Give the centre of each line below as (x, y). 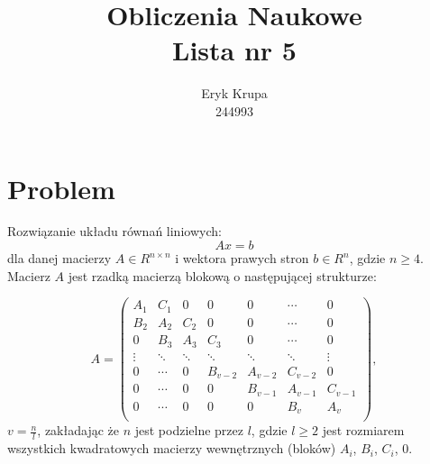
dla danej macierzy (59, 258)
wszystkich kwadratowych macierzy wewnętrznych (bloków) (172, 448)
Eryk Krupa (234, 93)
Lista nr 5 (234, 50)
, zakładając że (78, 430)
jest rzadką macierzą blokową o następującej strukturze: (222, 275)
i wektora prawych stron (242, 258)
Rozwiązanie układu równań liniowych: (114, 231)
